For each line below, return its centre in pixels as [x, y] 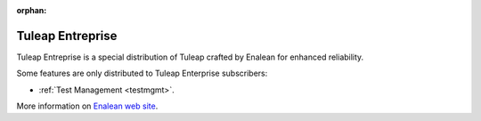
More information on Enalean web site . [87, 106]
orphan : [32, 10]
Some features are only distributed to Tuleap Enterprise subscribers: [142, 73]
